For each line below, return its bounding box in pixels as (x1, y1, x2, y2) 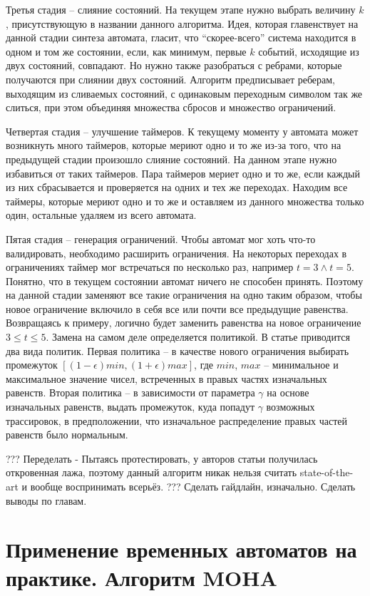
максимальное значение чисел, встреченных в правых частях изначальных (6, 371, 327, 386)
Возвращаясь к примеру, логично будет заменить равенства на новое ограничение (6, 315, 361, 330)
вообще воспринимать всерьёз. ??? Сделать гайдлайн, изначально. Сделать (30, 479, 356, 493)
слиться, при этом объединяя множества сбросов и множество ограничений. (6, 100, 336, 115)
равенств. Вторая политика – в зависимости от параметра (6, 385, 255, 400)
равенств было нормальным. (6, 427, 128, 442)
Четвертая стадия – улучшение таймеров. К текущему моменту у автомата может (6, 123, 359, 138)
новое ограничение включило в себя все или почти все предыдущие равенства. (6, 301, 349, 316)
